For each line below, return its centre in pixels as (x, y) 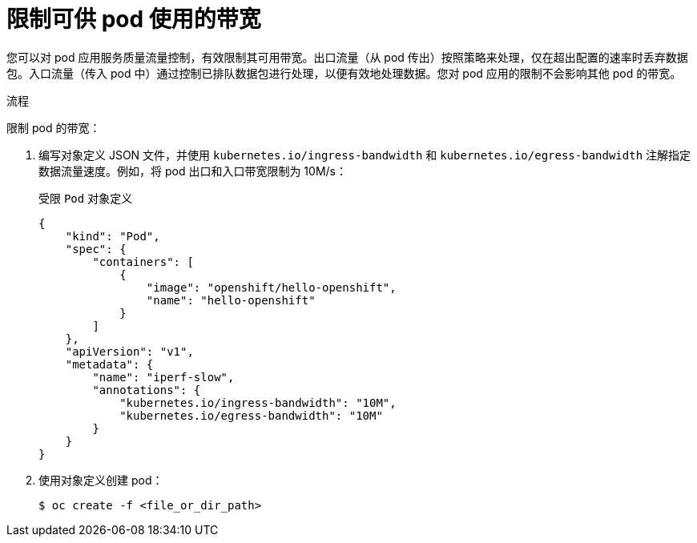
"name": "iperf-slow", (163, 377)
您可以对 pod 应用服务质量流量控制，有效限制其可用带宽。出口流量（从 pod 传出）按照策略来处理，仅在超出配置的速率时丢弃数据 (347, 57)
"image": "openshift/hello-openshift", (271, 287)
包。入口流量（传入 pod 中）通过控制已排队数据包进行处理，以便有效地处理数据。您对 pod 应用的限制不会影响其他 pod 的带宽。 (344, 73)
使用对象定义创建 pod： (101, 480)
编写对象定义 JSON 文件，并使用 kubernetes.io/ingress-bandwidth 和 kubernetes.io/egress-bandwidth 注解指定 (365, 155)
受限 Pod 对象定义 (86, 198)
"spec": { (96, 249)
